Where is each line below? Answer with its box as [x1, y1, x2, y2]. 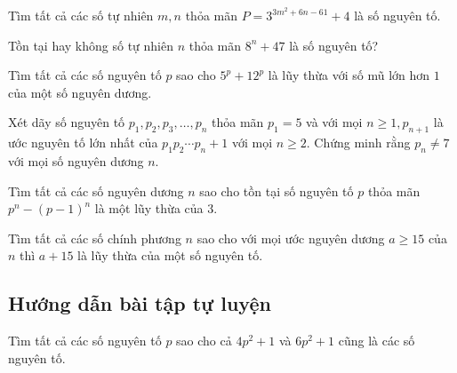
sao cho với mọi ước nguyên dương [196, 228, 385, 247]
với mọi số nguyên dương [8, 152, 144, 171]
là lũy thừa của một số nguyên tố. [77, 246, 263, 265]
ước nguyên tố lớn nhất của [8, 133, 158, 152]
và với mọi [306, 113, 363, 131]
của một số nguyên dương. [8, 83, 152, 101]
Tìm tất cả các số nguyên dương [8, 181, 184, 200]
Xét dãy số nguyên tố [8, 113, 125, 131]
